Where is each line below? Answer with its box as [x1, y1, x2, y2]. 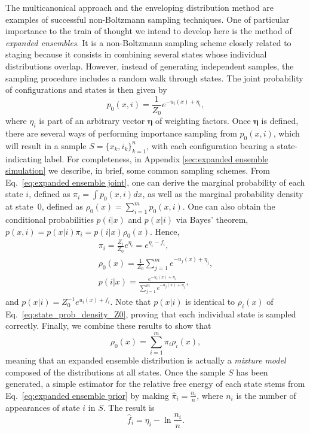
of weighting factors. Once [155, 114, 251, 127]
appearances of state [5, 401, 80, 413]
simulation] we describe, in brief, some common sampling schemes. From [5, 164, 270, 177]
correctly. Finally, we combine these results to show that [5, 319, 211, 332]
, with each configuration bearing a [146, 139, 275, 152]
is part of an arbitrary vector [39, 114, 145, 127]
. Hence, [150, 225, 180, 237]
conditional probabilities [5, 213, 94, 226]
